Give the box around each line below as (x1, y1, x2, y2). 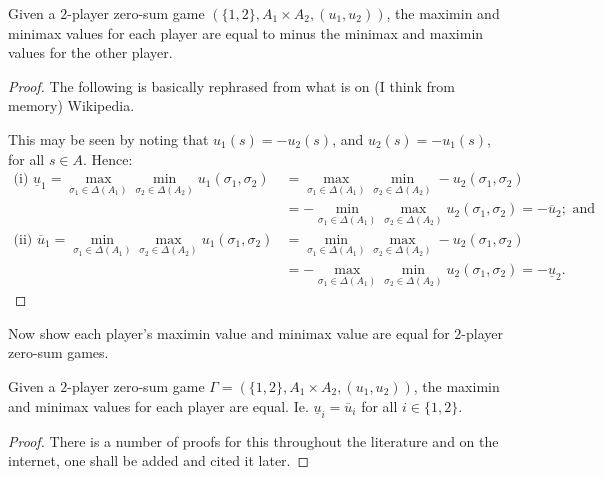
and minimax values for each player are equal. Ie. (8, 395, 309, 416)
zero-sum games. (8, 342, 109, 363)
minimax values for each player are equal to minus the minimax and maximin (8, 22, 484, 43)
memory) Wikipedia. (8, 95, 135, 116)
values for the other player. (8, 42, 173, 63)
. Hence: (83, 148, 133, 169)
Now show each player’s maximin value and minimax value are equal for (8, 322, 450, 343)
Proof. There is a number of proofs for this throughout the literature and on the (8, 430, 499, 451)
